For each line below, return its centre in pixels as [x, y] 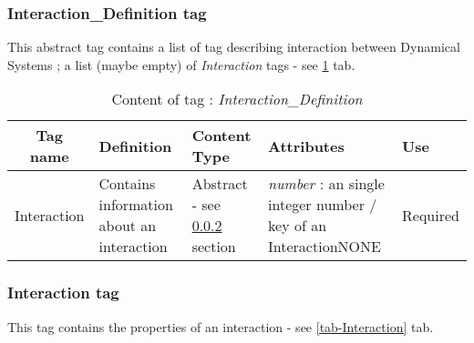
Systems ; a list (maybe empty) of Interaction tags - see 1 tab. [181, 64]
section [214, 247]
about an [128, 226]
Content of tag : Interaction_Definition [237, 99]
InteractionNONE [325, 247]
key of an [298, 226]
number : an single [326, 184]
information [136, 205]
